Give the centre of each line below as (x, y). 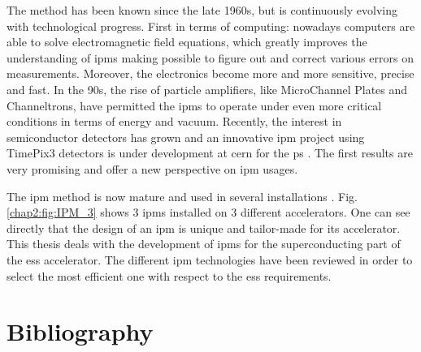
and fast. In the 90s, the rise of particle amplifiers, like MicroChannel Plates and (207, 89)
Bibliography (80, 331)
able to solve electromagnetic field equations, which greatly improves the (187, 42)
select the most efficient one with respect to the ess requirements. (169, 275)
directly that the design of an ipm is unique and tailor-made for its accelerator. (204, 228)
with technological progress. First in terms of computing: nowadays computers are (211, 26)
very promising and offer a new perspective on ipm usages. (152, 168)
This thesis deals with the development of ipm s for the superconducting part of (204, 244)
